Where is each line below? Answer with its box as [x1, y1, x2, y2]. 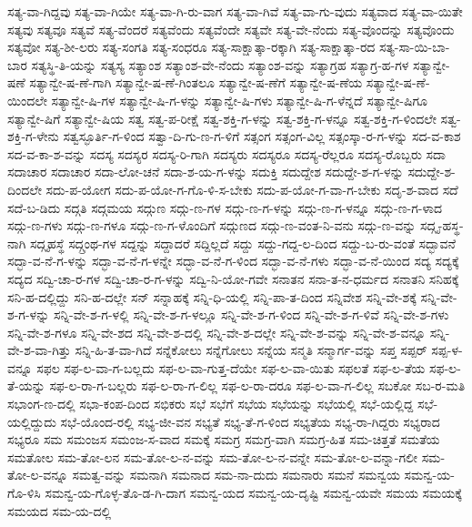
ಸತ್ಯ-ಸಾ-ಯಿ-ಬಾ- [378, 37, 450, 56]
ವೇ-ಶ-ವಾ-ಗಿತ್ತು [7, 340, 71, 360]
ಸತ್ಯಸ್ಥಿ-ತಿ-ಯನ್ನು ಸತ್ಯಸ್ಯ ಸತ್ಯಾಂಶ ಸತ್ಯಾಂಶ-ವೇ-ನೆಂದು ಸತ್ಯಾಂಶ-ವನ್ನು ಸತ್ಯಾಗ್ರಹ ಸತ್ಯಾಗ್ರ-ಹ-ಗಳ [31, 55, 409, 74]
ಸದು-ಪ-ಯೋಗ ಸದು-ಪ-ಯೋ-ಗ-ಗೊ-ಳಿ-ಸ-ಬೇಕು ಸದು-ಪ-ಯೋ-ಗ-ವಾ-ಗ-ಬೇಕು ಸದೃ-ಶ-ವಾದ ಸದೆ [45, 179, 458, 198]
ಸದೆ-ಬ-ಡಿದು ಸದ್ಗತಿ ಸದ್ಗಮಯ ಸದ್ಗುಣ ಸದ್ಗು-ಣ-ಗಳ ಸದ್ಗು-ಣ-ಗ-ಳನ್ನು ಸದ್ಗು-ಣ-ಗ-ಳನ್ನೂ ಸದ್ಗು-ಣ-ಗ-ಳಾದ [7, 198, 443, 217]
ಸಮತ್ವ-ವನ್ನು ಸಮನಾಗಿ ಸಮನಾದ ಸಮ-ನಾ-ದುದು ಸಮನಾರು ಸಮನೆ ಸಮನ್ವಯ [72, 465, 400, 484]
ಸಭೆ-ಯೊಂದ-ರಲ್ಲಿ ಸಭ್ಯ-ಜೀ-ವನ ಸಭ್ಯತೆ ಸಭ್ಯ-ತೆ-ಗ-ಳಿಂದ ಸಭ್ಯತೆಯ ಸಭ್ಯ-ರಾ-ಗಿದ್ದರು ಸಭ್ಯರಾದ [60, 411, 440, 431]
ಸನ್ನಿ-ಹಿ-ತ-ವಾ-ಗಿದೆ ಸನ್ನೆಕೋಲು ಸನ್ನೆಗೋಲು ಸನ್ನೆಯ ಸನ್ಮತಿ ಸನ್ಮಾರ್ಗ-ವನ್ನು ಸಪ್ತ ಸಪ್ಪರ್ [75, 340, 427, 360]
